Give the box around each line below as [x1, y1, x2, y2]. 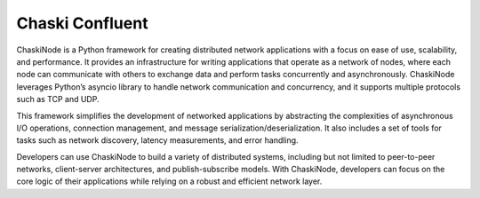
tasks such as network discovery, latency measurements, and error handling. [16, 135, 299, 146]
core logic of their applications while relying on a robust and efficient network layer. [16, 176, 323, 186]
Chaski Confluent [16, 13, 148, 33]
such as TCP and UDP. [16, 94, 100, 105]
